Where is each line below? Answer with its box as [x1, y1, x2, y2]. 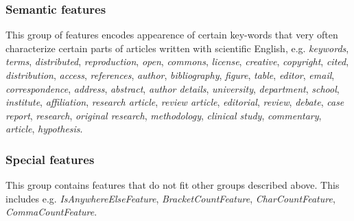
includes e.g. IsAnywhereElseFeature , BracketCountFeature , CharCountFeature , [5, 191, 335, 205]
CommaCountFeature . [5, 205, 97, 219]
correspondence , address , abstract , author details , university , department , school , [5, 81, 340, 95]
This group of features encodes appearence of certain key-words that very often [5, 27, 338, 42]
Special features [5, 150, 95, 167]
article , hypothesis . [5, 121, 83, 136]
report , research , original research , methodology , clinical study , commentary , [5, 108, 322, 122]
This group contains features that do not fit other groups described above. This [5, 178, 340, 192]
